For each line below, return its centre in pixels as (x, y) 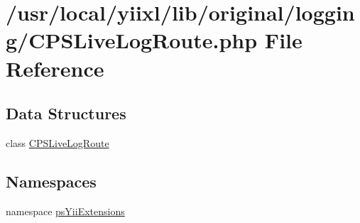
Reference (55, 68)
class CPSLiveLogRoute (58, 142)
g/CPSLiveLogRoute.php (132, 40)
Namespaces (51, 181)
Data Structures (66, 113)
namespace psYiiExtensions (65, 211)
